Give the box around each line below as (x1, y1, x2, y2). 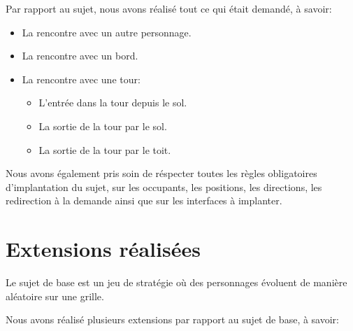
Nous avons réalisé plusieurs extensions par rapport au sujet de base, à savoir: (6, 312, 339, 327)
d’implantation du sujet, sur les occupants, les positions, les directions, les (6, 179, 322, 194)
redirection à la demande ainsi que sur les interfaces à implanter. (6, 193, 282, 208)
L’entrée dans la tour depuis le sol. (38, 95, 187, 110)
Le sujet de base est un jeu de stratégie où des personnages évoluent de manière (6, 275, 347, 290)
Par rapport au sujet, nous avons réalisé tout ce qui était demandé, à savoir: (6, 1, 332, 15)
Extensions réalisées (6, 234, 201, 263)
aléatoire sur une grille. (6, 288, 104, 303)
